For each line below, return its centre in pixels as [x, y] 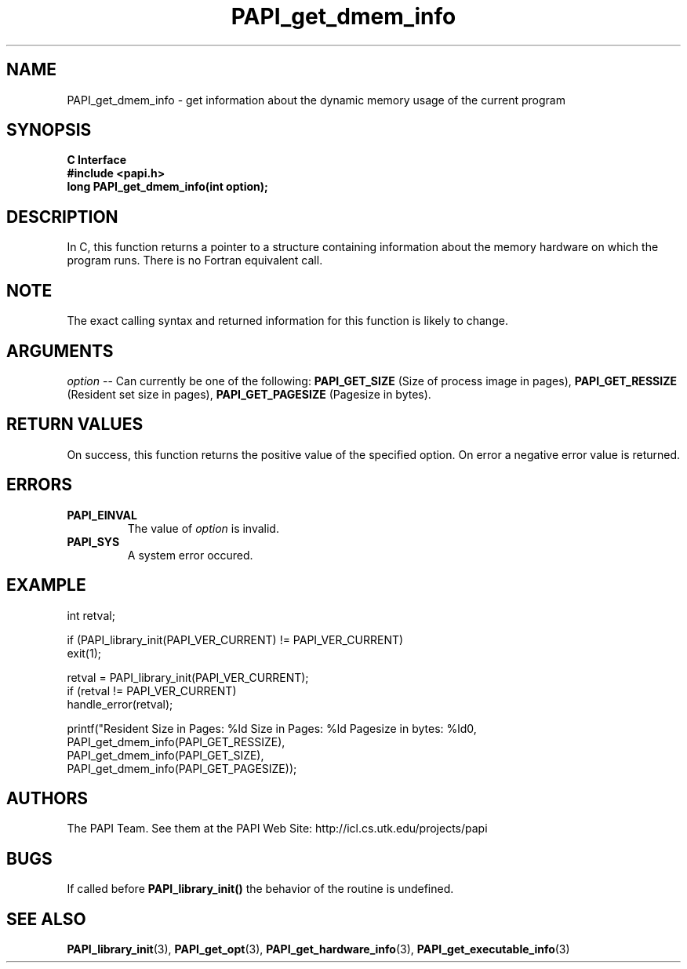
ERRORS [40, 485]
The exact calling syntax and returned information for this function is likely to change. [287, 321]
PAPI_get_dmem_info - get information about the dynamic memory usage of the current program [316, 100]
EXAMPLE [46, 585]
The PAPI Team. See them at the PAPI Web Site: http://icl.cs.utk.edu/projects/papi [277, 829]
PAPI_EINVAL [102, 515]
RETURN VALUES [75, 424]
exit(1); [84, 653]
